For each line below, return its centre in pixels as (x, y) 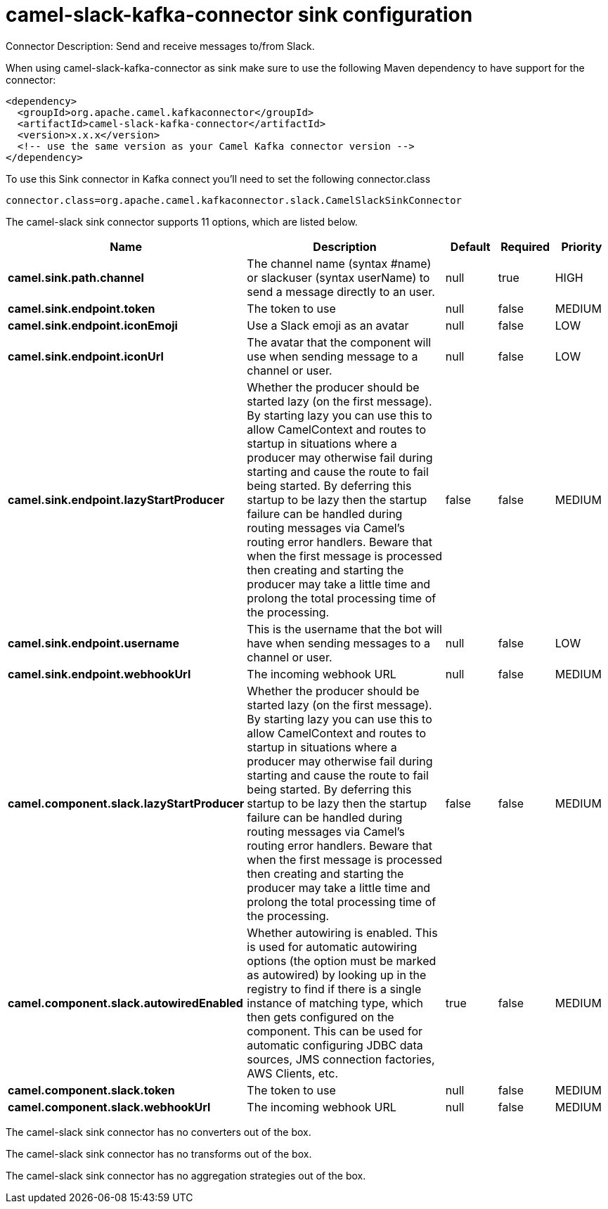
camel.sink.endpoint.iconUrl (86, 356)
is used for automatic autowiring (332, 946)
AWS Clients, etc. (293, 1073)
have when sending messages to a (339, 643)
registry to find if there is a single (334, 989)
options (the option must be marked (342, 961)
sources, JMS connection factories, (341, 1059)
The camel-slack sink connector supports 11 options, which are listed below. (182, 221)
